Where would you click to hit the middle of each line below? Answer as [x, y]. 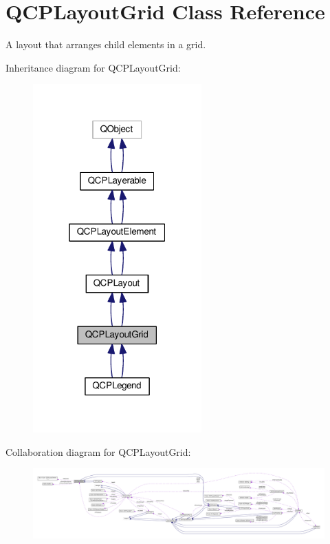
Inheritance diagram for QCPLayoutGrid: [93, 67]
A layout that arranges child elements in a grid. [106, 44]
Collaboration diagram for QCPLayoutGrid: [98, 451]
